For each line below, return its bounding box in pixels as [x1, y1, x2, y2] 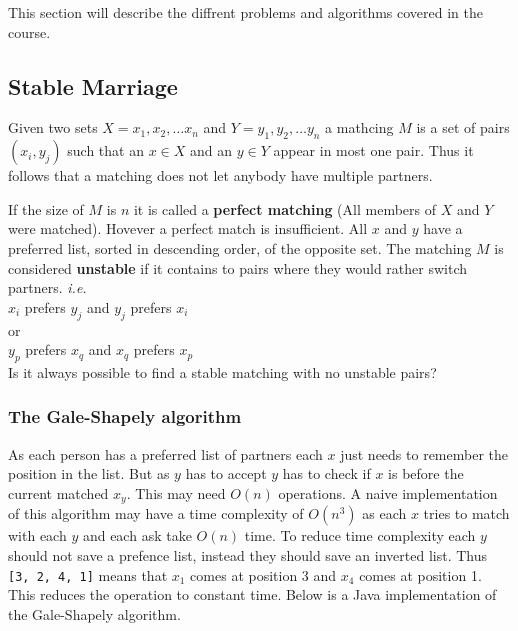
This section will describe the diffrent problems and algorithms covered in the [8, 2, 484, 22]
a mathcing [325, 117, 394, 138]
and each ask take [82, 525, 192, 546]
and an [189, 140, 233, 161]
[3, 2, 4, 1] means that [8, 564, 168, 585]
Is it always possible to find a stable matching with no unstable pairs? [8, 361, 437, 382]
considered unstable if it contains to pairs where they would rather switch [8, 257, 468, 278]
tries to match [423, 503, 510, 524]
